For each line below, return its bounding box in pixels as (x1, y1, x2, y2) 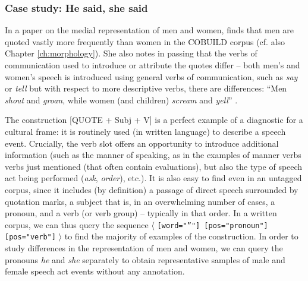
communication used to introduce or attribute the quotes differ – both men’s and (5, 59, 300, 71)
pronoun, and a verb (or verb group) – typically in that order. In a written (5, 207, 277, 219)
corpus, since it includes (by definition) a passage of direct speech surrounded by (5, 183, 298, 195)
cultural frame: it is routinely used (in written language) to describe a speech (5, 125, 286, 137)
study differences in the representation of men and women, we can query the (5, 242, 283, 254)
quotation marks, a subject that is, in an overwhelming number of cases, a (5, 195, 275, 207)
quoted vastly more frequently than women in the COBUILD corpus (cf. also (5, 35, 285, 48)
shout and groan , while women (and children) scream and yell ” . (5, 93, 238, 106)
